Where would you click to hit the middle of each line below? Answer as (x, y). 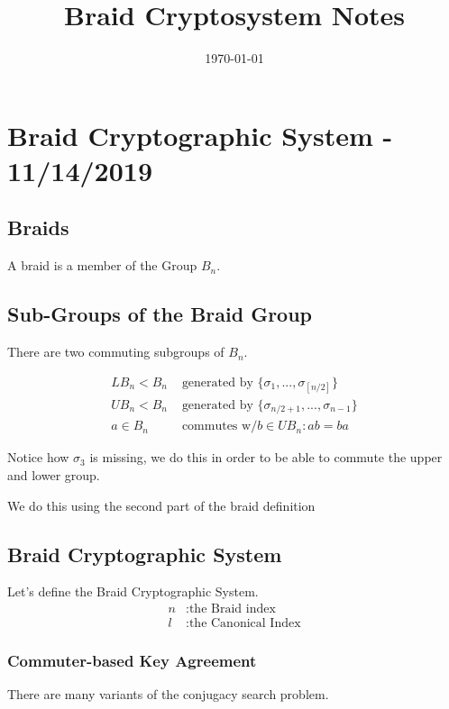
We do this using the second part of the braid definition (161, 505)
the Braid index (232, 609)
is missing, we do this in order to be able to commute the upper (266, 457)
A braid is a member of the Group (102, 265)
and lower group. (54, 475)
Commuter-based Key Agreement (132, 660)
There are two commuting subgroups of (116, 352)
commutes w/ (220, 427)
